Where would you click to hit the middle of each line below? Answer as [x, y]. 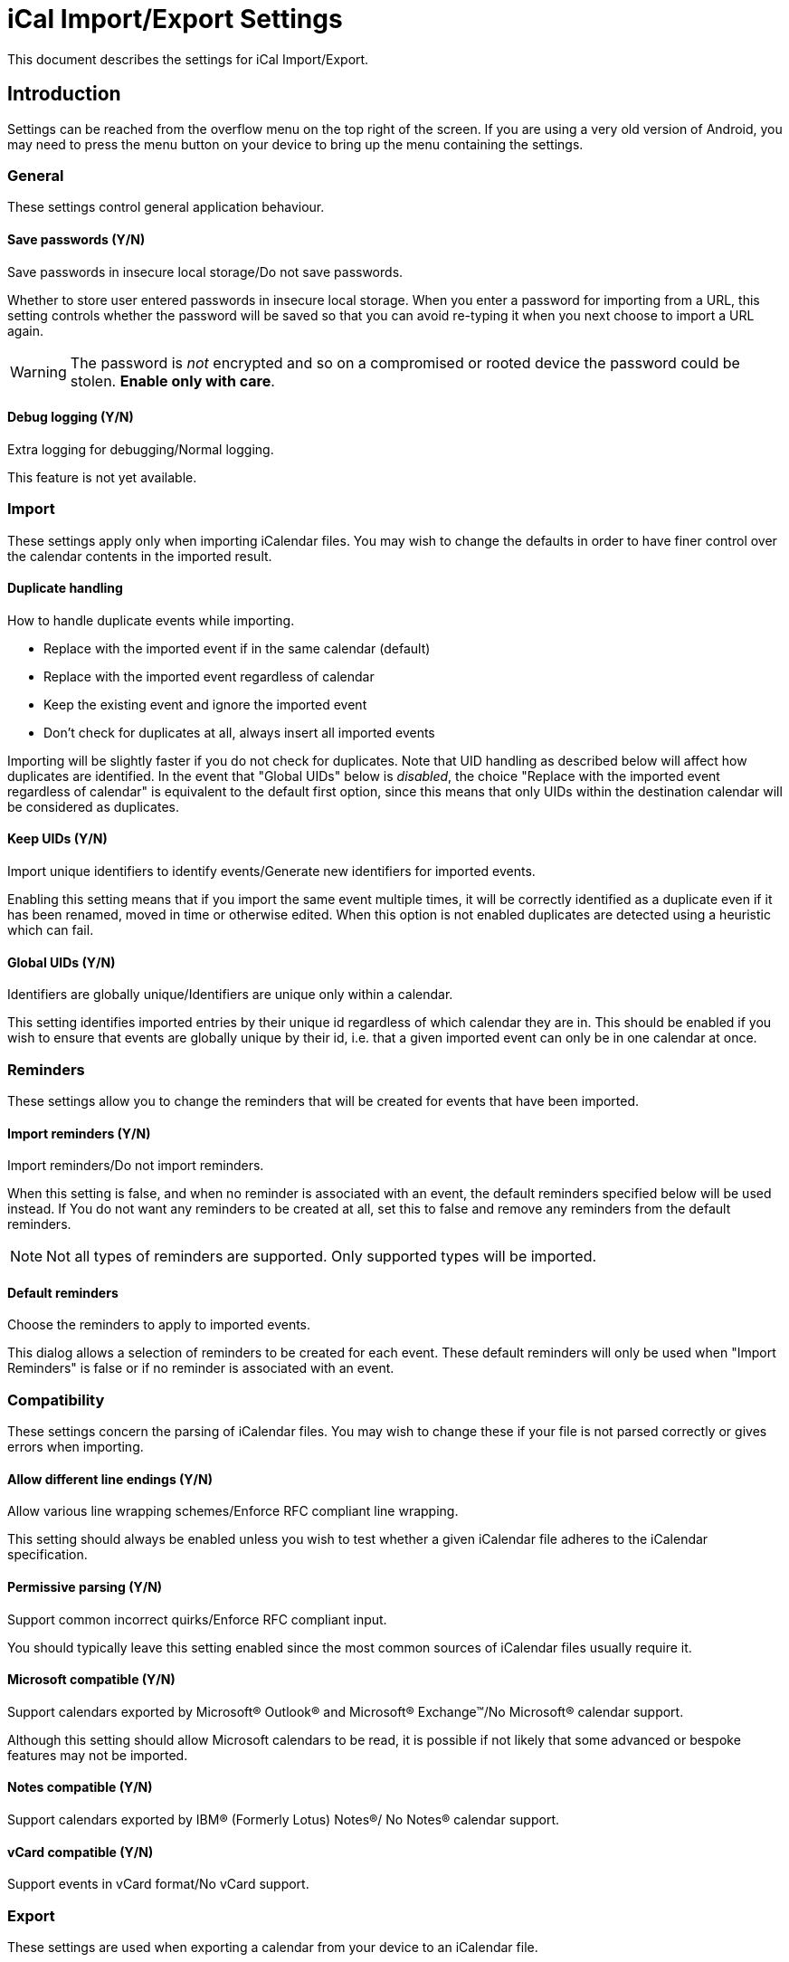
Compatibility [56, 1400]
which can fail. [51, 929]
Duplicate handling [65, 588]
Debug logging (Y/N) [71, 417]
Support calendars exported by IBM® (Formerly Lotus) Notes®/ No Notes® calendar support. [283, 1819]
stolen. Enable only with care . [172, 381]
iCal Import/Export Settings [175, 19]
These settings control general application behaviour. [166, 207]
